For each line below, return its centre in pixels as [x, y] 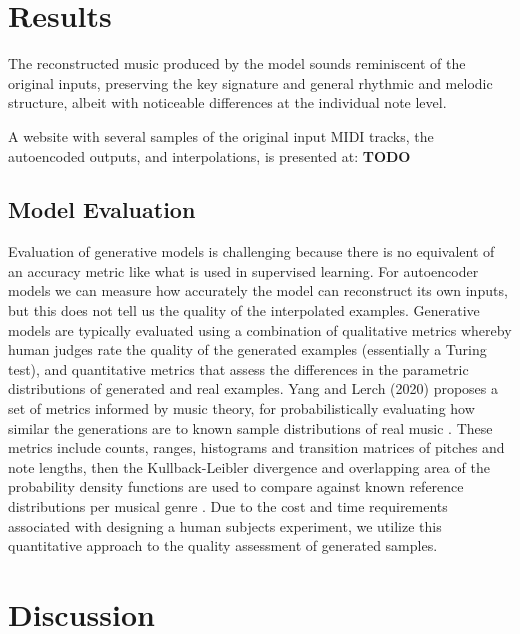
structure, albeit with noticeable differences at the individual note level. [227, 102]
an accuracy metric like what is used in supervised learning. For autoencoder [243, 270]
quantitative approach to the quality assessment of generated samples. [223, 545]
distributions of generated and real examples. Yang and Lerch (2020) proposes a [253, 388]
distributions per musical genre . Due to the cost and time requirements [228, 506]
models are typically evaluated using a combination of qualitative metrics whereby [260, 329]
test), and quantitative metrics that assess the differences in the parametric [238, 368]
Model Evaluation [102, 209]
